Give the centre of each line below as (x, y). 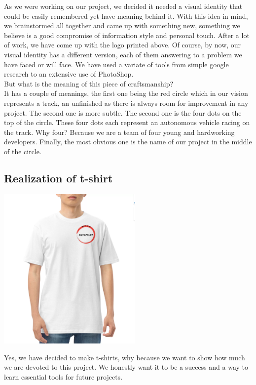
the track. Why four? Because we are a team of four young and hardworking (119, 132)
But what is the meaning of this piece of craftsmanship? (89, 83)
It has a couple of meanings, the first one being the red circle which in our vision (126, 93)
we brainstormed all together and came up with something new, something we (122, 25)
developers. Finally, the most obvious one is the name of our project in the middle (128, 142)
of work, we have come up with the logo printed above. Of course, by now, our (123, 45)
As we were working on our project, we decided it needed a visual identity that (123, 6)
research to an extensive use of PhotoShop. (69, 74)
